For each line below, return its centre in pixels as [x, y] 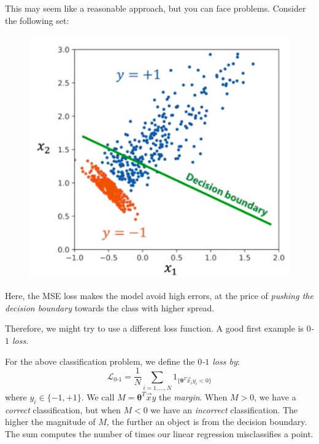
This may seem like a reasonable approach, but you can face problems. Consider [156, 8]
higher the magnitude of [50, 422]
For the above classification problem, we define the [100, 361]
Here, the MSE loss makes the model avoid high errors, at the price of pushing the [159, 296]
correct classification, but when [63, 409]
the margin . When [193, 396]
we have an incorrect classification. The [224, 409]
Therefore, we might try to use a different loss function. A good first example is [155, 328]
